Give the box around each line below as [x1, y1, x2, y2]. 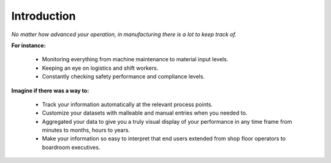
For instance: [11, 42, 46, 49]
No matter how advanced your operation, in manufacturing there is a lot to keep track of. [11, 31, 237, 38]
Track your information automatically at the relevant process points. [42, 100, 213, 108]
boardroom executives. [42, 143, 101, 151]
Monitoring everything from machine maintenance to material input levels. [42, 56, 229, 63]
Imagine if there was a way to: [11, 86, 89, 94]
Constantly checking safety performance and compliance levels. [42, 73, 205, 80]
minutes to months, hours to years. [42, 126, 130, 134]
